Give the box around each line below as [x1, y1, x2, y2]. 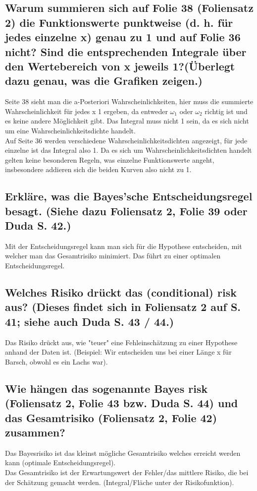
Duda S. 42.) [5, 218, 71, 233]
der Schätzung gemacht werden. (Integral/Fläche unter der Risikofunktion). [5, 477, 234, 487]
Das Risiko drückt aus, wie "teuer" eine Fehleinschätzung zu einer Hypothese [5, 337, 238, 347]
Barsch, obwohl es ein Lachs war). [5, 356, 108, 367]
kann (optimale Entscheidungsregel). [5, 457, 116, 468]
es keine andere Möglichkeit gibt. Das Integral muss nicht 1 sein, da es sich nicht [5, 116, 249, 126]
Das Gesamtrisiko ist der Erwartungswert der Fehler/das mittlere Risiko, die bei [5, 467, 249, 477]
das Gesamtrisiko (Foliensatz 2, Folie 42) [5, 410, 217, 425]
